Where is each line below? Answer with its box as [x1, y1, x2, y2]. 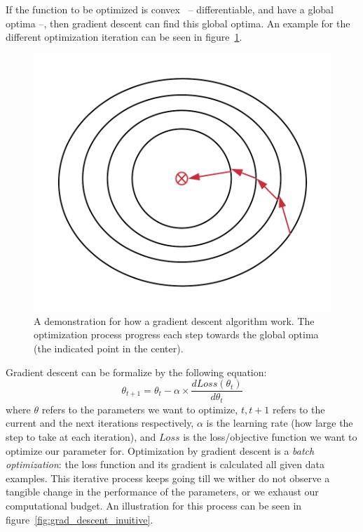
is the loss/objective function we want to [183, 429, 357, 444]
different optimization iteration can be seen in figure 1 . [6, 29, 242, 44]
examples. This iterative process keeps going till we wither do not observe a [6, 470, 330, 485]
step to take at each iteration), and [6, 429, 156, 444]
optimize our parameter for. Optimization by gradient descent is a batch [6, 443, 315, 458]
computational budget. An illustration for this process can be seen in [6, 498, 302, 512]
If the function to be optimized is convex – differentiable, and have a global [6, 2, 334, 16]
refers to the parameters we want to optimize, [41, 401, 238, 416]
